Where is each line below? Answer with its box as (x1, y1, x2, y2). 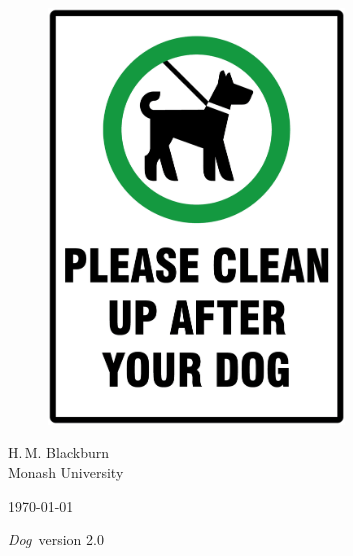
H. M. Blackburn (8, 442, 109, 463)
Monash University (8, 462, 124, 483)
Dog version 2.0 (8, 529, 104, 550)
